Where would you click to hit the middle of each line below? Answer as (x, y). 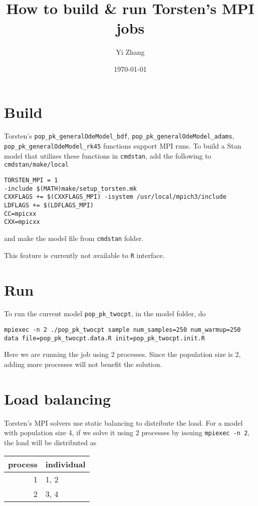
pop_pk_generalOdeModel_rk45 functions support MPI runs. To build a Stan (123, 146)
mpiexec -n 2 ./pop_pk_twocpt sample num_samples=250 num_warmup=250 (122, 330)
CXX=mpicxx (22, 222)
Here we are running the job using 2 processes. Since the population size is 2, (122, 354)
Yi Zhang (130, 52)
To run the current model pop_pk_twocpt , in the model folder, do (105, 313)
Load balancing (57, 398)
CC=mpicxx (20, 214)
